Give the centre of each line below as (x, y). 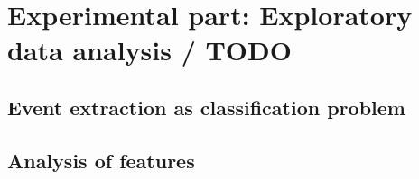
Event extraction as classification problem (206, 107)
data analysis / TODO (149, 50)
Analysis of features (101, 160)
